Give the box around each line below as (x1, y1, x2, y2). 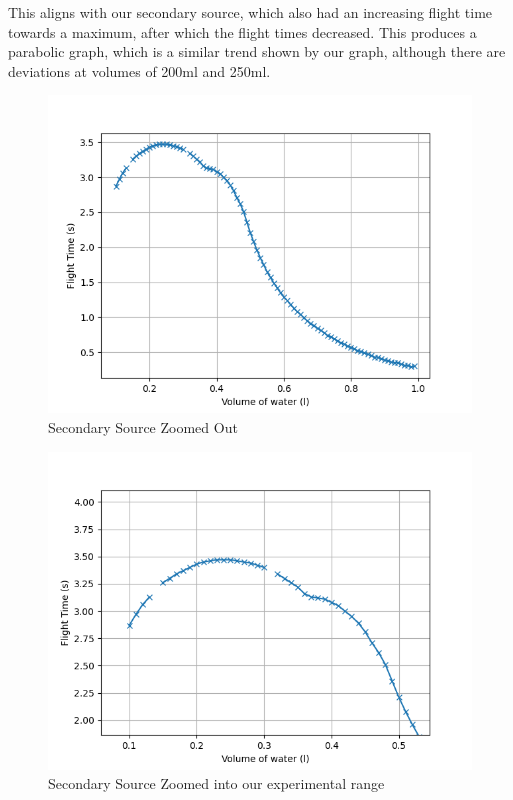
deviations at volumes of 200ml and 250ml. (8, 60, 271, 81)
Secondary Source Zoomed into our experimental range (48, 773, 385, 794)
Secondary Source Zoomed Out (48, 416, 238, 437)
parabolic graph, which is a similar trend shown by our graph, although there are (8, 41, 506, 62)
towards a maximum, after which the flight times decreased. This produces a (8, 21, 477, 42)
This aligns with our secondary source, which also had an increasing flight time (8, 2, 493, 22)
